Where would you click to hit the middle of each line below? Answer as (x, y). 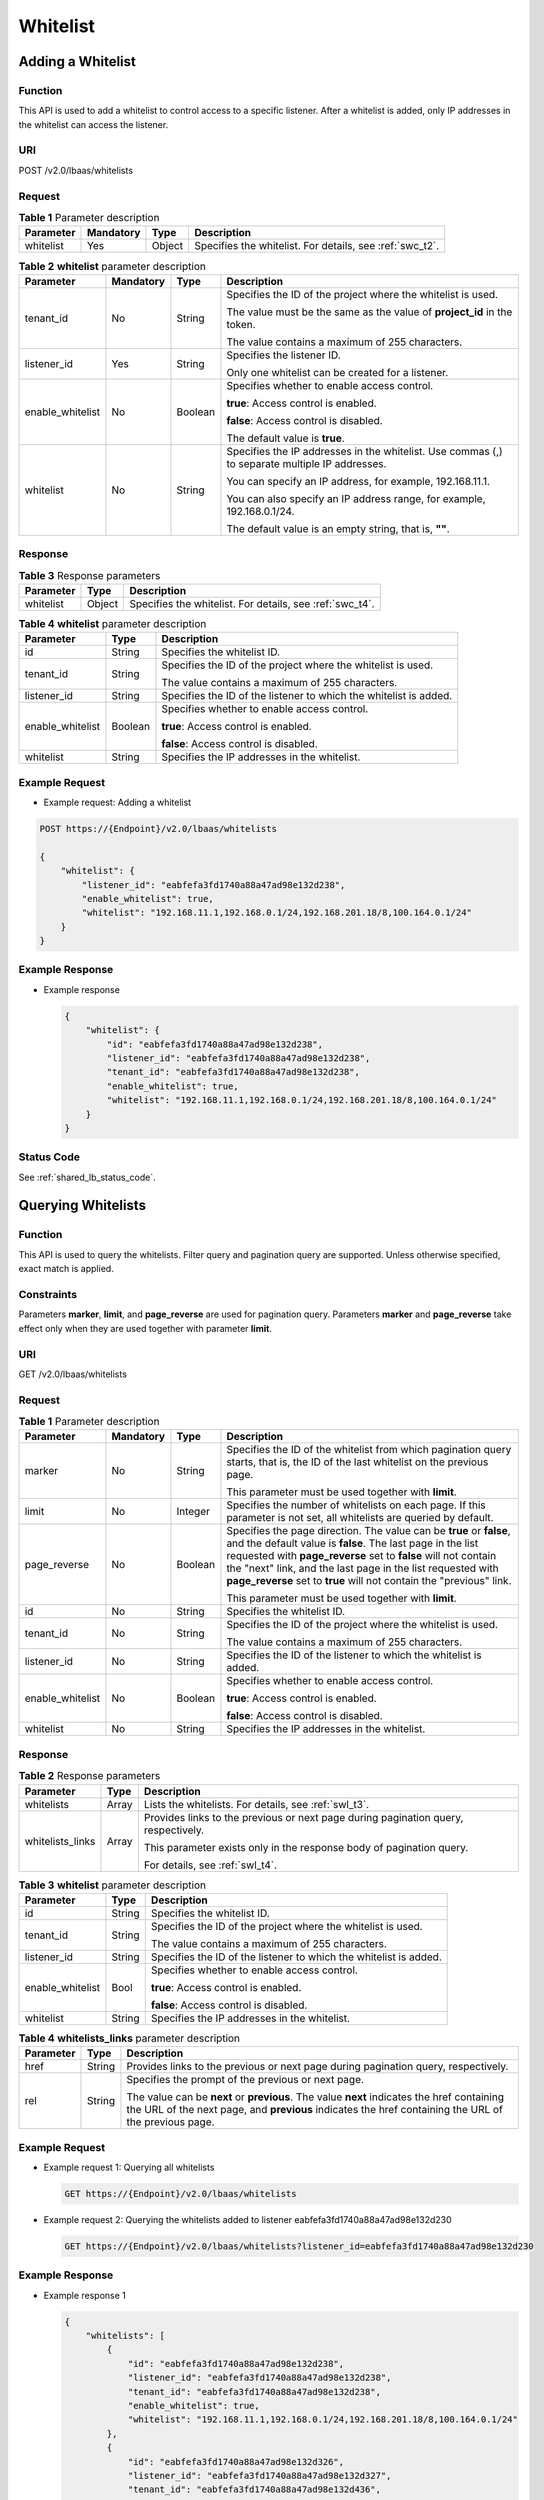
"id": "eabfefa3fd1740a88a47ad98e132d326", (236, 2461)
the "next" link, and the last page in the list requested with (362, 1568)
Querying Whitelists (82, 1205)
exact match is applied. (66, 1269)
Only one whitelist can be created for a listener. (337, 372)
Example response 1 (85, 2295)
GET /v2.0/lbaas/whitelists (72, 1374)
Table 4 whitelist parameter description (112, 624)
